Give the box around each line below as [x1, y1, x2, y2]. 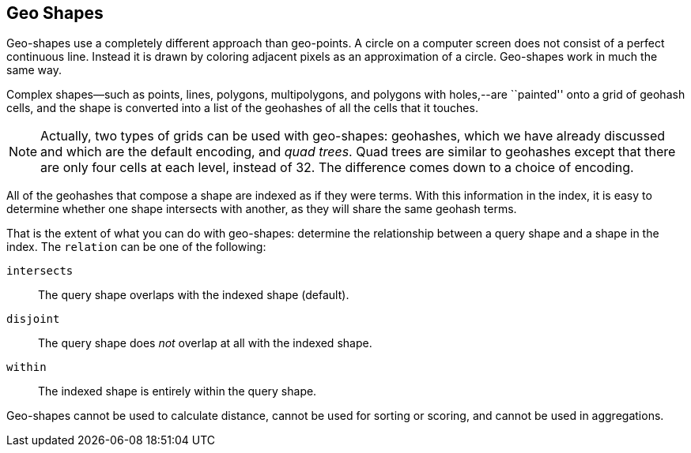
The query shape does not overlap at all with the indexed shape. [38, 336, 372, 350]
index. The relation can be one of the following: [6, 240, 266, 254]
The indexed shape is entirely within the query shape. [38, 384, 317, 399]
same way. [6, 63, 62, 77]
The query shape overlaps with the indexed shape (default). [38, 288, 349, 302]
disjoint [6, 313, 60, 326]
